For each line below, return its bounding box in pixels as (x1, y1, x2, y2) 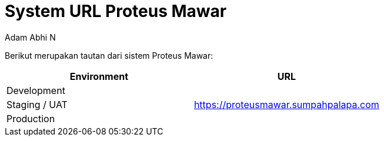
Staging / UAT (6, 98, 68, 110)
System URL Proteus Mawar (5, 1, 227, 21)
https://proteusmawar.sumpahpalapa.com (193, 98, 379, 110)
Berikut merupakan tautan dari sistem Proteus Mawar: (5, 50, 213, 61)
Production (6, 112, 55, 125)
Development (6, 84, 65, 96)
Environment (69, 70, 129, 82)
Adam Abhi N (5, 32, 56, 42)
